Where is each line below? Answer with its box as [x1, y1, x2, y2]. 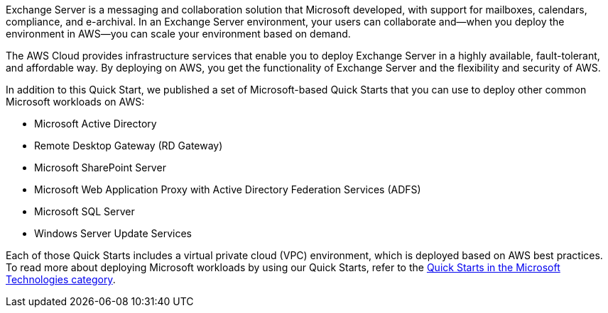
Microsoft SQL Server [34, 205, 135, 217]
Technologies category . [6, 273, 116, 285]
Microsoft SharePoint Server [34, 161, 166, 173]
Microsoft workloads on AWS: [6, 96, 145, 108]
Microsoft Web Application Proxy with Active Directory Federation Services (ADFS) [34, 183, 421, 195]
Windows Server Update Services [34, 227, 192, 239]
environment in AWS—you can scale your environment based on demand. [6, 28, 351, 40]
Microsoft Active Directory [34, 118, 157, 130]
